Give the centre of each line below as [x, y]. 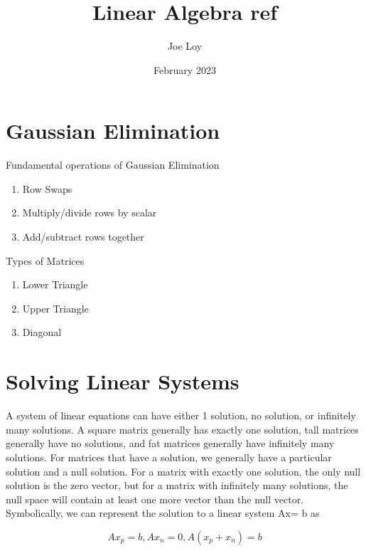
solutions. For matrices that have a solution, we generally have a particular [169, 457]
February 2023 [185, 69]
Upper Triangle [55, 308]
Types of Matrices [45, 260]
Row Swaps [47, 188]
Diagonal [42, 332]
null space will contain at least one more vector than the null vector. [155, 499]
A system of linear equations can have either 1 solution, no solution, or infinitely [181, 415]
